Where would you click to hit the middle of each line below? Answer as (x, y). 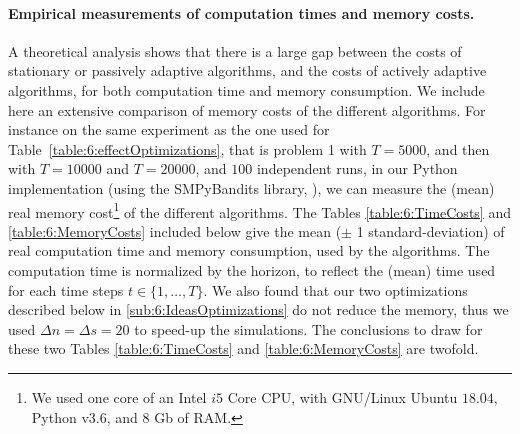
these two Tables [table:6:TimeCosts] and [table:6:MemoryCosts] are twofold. (243, 348)
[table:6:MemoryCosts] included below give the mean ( (175, 230)
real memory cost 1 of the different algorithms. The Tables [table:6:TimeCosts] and (259, 210)
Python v (60, 416)
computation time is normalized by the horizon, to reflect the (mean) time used (252, 269)
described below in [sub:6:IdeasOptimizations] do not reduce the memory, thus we (258, 309)
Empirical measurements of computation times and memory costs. (241, 12)
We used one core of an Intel (119, 396)
